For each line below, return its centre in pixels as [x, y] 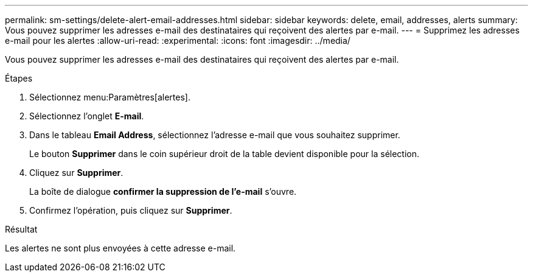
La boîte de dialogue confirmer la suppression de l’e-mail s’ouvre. [163, 191]
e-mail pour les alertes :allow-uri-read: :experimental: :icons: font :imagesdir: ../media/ [178, 40]
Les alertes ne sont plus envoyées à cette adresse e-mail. [120, 248]
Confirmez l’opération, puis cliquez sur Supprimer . [131, 210]
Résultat [21, 229]
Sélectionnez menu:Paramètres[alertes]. [110, 97]
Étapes [19, 78]
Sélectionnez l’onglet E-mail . [87, 116]
